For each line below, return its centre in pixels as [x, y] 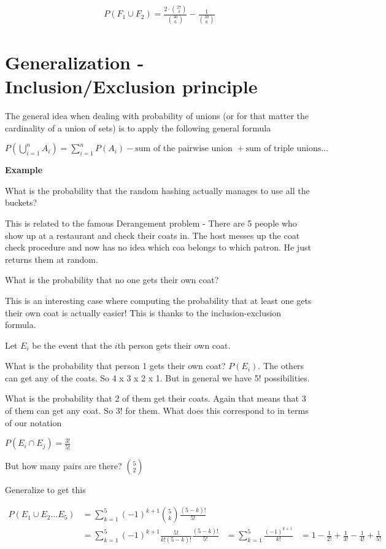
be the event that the [72, 345]
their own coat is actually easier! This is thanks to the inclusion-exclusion [143, 312]
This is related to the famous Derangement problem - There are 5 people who [151, 223]
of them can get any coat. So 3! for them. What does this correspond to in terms [157, 411]
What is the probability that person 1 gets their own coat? [115, 366]
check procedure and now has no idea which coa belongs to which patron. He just [158, 247]
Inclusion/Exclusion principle [131, 86]
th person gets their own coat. [174, 345]
